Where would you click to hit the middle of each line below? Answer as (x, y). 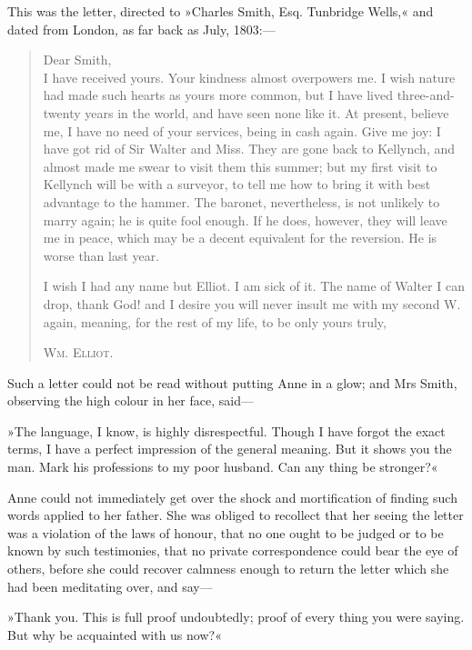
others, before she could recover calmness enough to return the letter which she (228, 569)
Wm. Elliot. (78, 352)
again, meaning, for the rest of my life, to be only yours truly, (215, 321)
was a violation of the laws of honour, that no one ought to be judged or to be (226, 532)
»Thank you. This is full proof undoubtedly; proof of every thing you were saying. (236, 617)
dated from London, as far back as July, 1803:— (141, 29)
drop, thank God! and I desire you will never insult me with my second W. (252, 303)
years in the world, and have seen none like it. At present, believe (267, 112)
